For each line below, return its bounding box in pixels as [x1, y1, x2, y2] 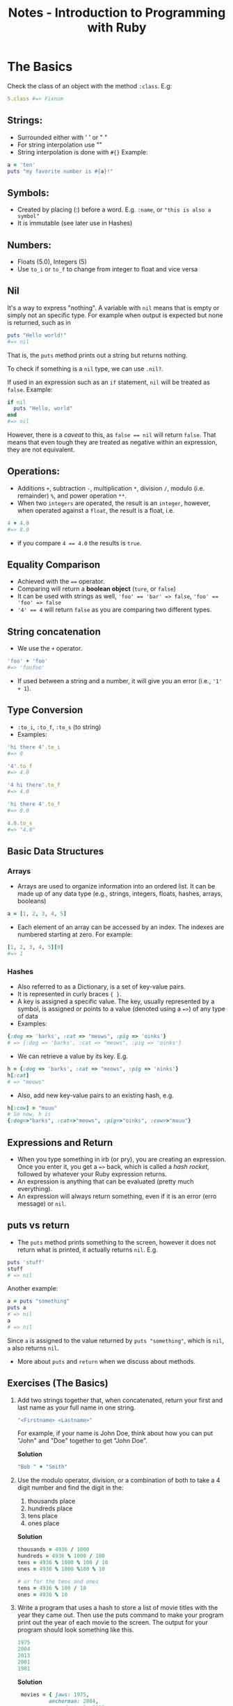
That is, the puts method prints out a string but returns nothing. [7, 351, 188, 359]
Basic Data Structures [7, 845, 104, 857]
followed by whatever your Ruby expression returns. [17, 1170, 167, 1178]
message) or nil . [17, 1199, 67, 1208]
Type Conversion [7, 704, 83, 716]
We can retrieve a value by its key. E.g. [17, 1052, 129, 1060]
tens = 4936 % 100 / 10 [17, 1584, 87, 1591]
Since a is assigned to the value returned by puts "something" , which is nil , [7, 1336, 225, 1344]
